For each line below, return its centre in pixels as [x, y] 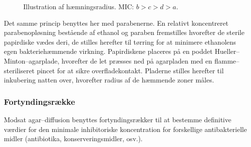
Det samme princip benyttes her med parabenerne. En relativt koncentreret [116, 23]
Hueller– [227, 51]
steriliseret [19, 70]
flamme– [227, 60]
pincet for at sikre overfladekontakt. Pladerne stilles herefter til [130, 70]
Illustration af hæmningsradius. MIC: [79, 6]
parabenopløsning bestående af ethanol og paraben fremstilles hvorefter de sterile [124, 32]
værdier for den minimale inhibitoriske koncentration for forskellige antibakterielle [125, 129]
